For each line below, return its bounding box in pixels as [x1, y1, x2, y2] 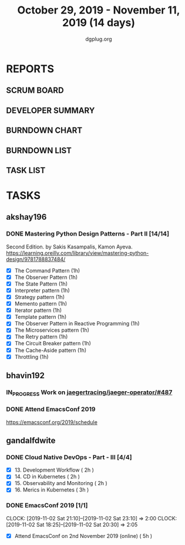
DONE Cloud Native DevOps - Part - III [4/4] [6, 453, 132, 461]
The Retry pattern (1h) [14, 333, 68, 341]
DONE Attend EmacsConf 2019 [6, 405, 96, 413]
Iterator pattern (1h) [14, 307, 62, 314]
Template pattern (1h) [14, 314, 67, 321]
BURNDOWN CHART [6, 126, 83, 136]
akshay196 [6, 212, 47, 222]
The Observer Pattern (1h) [14, 274, 78, 281]
